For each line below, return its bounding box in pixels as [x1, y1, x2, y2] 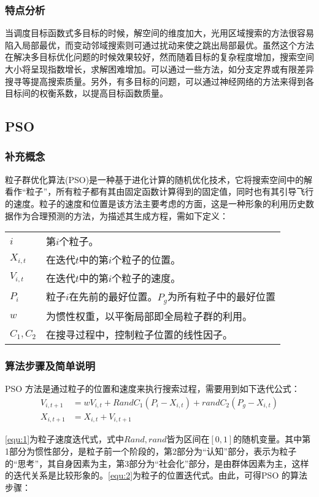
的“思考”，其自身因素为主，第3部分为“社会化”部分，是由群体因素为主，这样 [5, 456, 309, 469]
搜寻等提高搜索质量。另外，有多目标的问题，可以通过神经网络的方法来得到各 [5, 74, 314, 87]
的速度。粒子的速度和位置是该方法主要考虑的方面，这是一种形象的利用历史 [5, 197, 306, 209]
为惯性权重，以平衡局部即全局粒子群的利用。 [46, 309, 253, 324]
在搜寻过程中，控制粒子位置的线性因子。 [46, 327, 233, 342]
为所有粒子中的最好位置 [167, 289, 276, 304]
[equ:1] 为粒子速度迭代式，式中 [5, 432, 125, 445]
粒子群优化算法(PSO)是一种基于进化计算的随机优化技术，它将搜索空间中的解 [5, 173, 313, 186]
